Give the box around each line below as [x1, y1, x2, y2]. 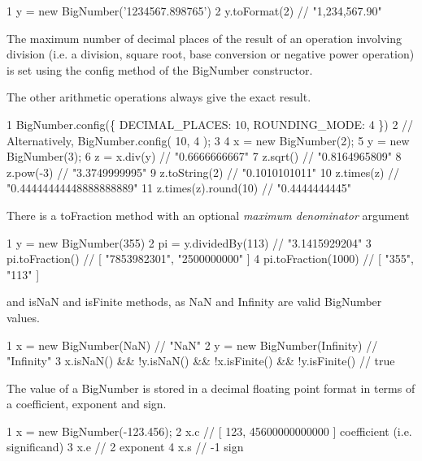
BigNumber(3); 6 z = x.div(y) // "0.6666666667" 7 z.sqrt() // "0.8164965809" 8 [7, 148, 402, 165]
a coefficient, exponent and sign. [7, 395, 167, 412]
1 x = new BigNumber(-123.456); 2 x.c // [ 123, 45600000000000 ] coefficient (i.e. [7, 422, 412, 439]
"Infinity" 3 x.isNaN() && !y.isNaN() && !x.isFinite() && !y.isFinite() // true [7, 352, 395, 369]
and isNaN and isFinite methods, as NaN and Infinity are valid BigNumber [7, 293, 382, 310]
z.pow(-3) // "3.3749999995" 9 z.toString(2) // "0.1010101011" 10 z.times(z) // [7, 163, 400, 180]
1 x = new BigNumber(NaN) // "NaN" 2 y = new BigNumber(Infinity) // [7, 336, 378, 353]
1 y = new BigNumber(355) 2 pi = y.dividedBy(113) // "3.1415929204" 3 [7, 234, 372, 251]
